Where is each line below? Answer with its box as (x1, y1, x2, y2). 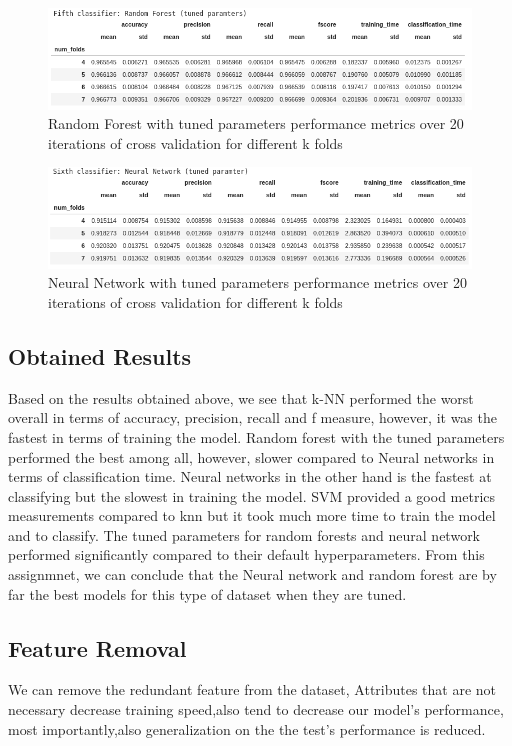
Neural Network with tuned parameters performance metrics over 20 (48, 272, 467, 293)
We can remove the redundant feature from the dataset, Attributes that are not (8, 679, 497, 700)
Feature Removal (8, 632, 187, 663)
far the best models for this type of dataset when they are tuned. (8, 583, 407, 604)
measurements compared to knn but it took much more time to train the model (8, 505, 496, 526)
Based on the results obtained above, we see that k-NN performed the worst (8, 387, 474, 408)
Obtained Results (8, 340, 192, 371)
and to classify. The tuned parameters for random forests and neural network (8, 524, 481, 545)
